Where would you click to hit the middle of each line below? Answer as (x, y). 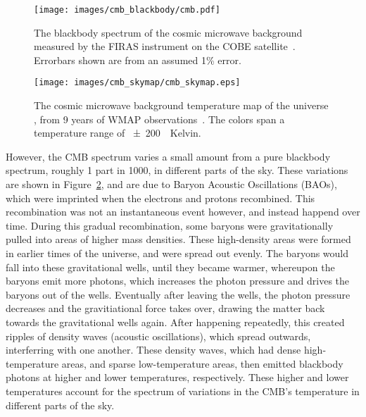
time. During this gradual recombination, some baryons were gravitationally (170, 225)
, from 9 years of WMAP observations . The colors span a (159, 119)
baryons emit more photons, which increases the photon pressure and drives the (178, 281)
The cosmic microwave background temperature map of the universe (181, 105)
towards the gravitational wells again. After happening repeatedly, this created (175, 322)
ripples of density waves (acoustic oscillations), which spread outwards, (158, 336)
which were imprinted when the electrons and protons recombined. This (160, 198)
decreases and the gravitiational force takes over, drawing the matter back (165, 308)
